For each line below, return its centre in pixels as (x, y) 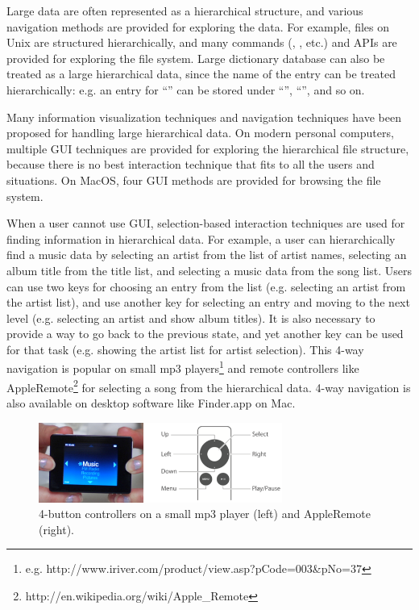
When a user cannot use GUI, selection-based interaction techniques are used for (206, 223)
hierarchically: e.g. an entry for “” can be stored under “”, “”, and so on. (186, 89)
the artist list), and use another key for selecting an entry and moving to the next (208, 302)
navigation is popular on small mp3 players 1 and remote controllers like (183, 367)
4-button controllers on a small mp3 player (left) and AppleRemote (205, 514)
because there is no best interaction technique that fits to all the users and (191, 164)
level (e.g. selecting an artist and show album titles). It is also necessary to (191, 318)
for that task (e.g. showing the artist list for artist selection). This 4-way (185, 349)
